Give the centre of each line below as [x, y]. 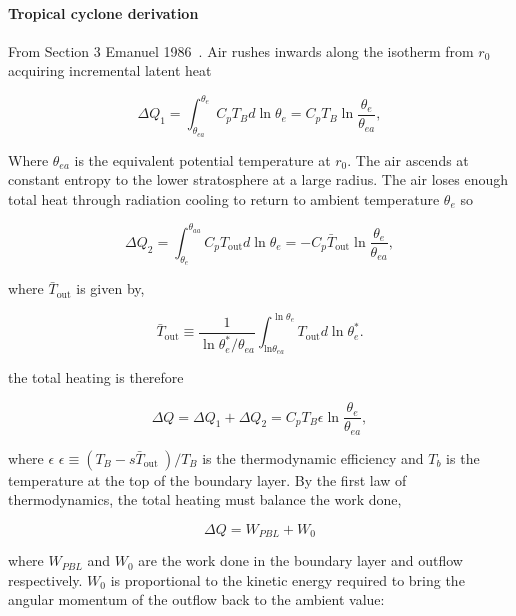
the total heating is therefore [96, 377]
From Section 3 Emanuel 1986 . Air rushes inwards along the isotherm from [241, 50]
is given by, [110, 288]
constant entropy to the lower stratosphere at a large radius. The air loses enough [258, 179]
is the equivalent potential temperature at [202, 159]
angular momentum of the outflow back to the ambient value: [196, 599]
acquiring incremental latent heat [110, 70]
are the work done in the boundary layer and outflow [300, 560]
